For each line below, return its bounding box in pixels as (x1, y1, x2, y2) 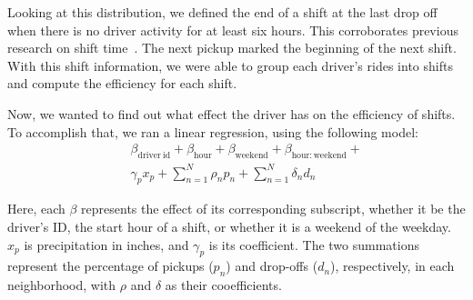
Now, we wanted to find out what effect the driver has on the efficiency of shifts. (7, 104, 456, 123)
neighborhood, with (7, 275, 116, 295)
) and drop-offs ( (226, 256, 318, 275)
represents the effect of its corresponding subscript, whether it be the (81, 199, 466, 218)
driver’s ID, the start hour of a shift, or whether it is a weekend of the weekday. (7, 216, 451, 235)
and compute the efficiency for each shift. (7, 74, 237, 93)
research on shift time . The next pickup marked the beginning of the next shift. (7, 38, 457, 57)
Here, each (7, 199, 65, 218)
